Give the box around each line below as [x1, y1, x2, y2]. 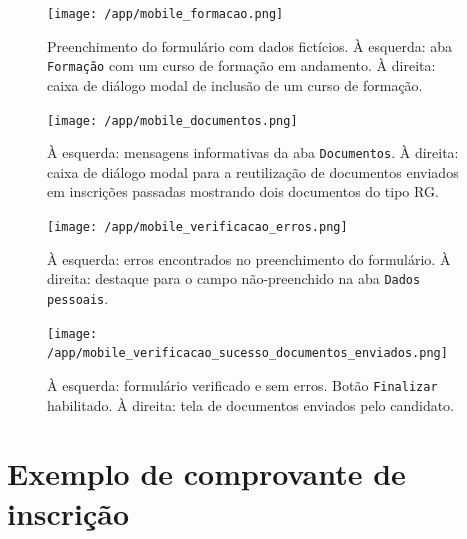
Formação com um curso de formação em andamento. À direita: [47, 55, 436, 76]
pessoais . [47, 287, 109, 308]
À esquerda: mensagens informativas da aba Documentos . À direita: [47, 142, 459, 163]
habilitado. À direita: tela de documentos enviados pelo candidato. [47, 394, 455, 415]
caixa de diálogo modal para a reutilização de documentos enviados [47, 161, 459, 182]
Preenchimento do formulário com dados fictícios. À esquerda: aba [47, 35, 453, 56]
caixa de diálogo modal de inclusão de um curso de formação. [47, 74, 423, 95]
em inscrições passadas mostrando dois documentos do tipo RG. [47, 181, 439, 202]
